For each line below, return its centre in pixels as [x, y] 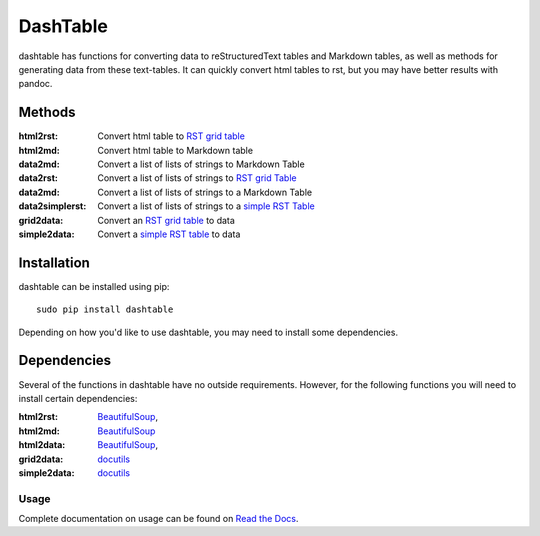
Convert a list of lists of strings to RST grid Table [197, 178]
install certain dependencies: [78, 398]
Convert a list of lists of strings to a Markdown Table [205, 192]
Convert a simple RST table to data [169, 234]
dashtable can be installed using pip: [94, 286]
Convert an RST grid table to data [166, 220]
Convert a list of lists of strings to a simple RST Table [206, 206]
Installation [54, 262]
